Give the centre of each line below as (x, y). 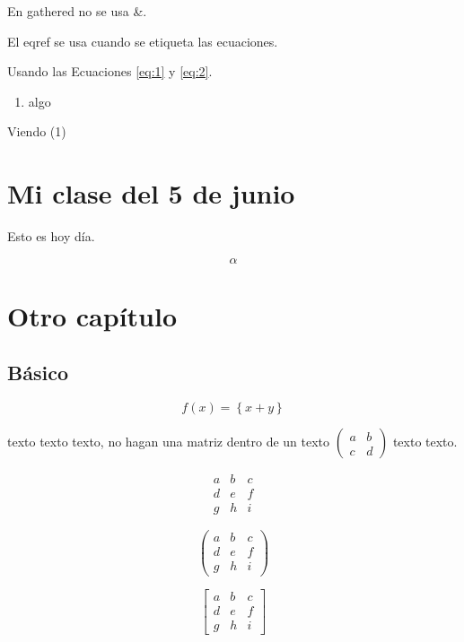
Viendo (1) (37, 131)
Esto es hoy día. (51, 236)
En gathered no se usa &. (77, 11)
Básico (38, 373)
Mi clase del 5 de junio (151, 193)
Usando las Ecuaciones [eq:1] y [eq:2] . (110, 71)
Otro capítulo (92, 315)
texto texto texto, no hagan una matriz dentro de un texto (169, 442)
